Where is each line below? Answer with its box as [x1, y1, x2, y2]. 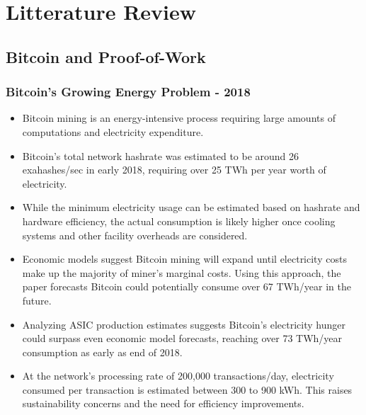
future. [22, 292, 52, 307]
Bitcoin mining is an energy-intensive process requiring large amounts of [22, 110, 336, 125]
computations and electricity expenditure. [22, 124, 204, 139]
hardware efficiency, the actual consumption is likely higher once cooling [22, 213, 336, 228]
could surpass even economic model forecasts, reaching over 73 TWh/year [22, 331, 343, 346]
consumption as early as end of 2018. [22, 344, 183, 359]
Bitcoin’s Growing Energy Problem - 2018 [6, 83, 251, 101]
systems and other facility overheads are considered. [22, 227, 248, 242]
